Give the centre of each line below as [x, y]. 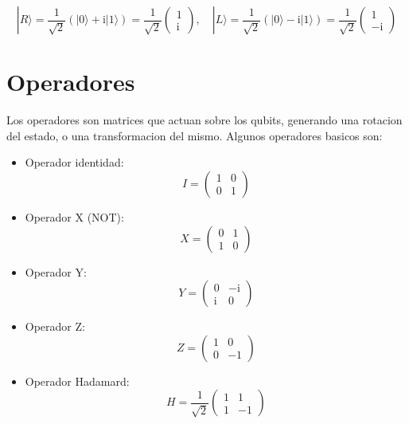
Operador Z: [55, 326]
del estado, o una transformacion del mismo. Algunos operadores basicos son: [195, 135]
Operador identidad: [74, 162]
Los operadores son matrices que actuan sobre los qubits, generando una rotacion [204, 120]
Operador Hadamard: [77, 381]
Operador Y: [56, 271]
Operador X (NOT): [74, 216]
